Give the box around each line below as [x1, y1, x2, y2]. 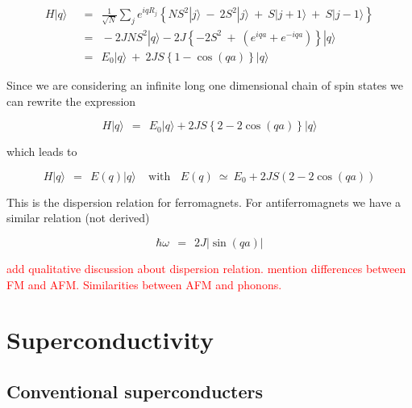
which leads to [6, 143, 77, 160]
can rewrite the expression [6, 92, 136, 109]
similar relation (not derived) [6, 209, 150, 226]
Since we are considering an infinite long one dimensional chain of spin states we [6, 77, 403, 94]
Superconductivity [6, 323, 214, 356]
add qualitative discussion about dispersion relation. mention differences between [6, 260, 406, 276]
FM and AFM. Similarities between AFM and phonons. [6, 276, 282, 292]
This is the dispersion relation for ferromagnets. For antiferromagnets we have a [6, 193, 402, 210]
